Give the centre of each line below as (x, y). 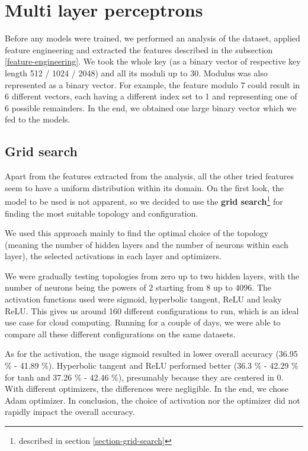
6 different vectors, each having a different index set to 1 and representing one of (151, 96)
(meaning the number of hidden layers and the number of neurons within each (147, 244)
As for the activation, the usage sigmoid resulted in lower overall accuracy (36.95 (151, 354)
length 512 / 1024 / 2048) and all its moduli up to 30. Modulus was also (136, 73)
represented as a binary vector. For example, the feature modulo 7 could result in (153, 84)
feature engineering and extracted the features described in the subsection (139, 49)
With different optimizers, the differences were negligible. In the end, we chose (147, 389)
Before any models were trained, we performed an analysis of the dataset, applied (153, 38)
